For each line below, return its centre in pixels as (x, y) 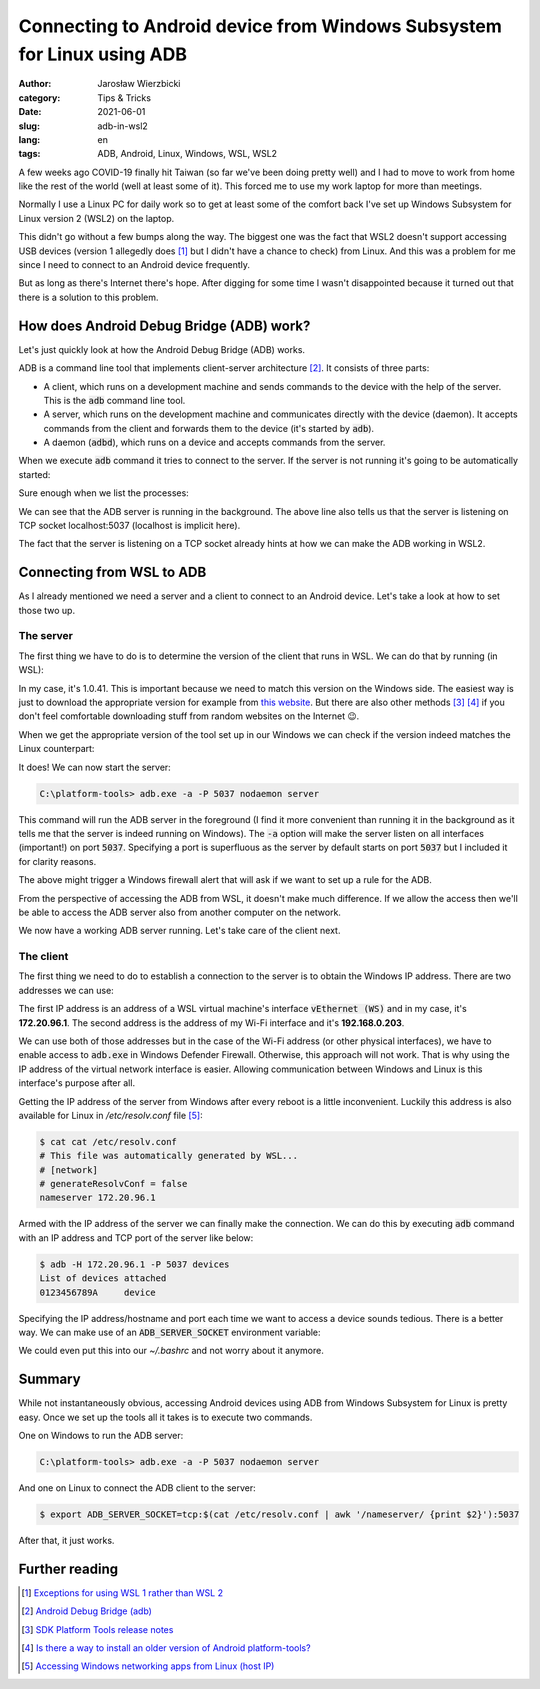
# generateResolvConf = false (113, 1184)
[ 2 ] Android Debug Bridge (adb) (86, 1611)
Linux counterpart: (56, 749)
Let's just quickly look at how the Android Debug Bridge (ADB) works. (161, 349)
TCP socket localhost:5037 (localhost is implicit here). (129, 526)
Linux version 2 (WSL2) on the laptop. (96, 218)
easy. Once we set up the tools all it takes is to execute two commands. (165, 1417)
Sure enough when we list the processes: (103, 493)
